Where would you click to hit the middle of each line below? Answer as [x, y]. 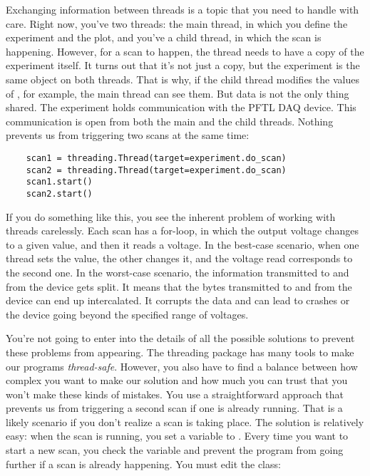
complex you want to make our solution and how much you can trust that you [177, 380]
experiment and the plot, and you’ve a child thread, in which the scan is [164, 37]
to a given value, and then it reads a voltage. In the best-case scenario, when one [183, 244]
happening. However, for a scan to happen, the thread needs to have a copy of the [185, 51]
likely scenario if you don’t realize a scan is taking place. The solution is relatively [185, 421]
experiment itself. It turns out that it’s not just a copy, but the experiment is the [183, 65]
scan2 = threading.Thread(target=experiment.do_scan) [156, 170]
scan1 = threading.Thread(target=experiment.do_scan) [156, 158]
